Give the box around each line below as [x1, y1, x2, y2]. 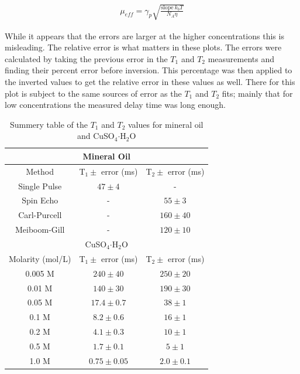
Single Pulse [18, 179, 62, 192]
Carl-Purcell [18, 209, 62, 221]
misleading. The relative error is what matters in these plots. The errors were [5, 41, 282, 53]
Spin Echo [22, 194, 58, 206]
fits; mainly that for [222, 87, 293, 99]
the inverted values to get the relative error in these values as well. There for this [5, 75, 295, 87]
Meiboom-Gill [15, 223, 65, 236]
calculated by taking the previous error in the [5, 52, 168, 64]
